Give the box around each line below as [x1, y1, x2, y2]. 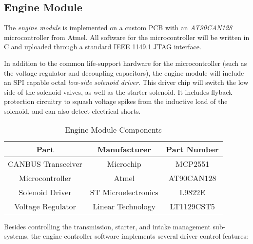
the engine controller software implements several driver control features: [31, 231, 248, 241]
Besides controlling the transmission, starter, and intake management [4, 221, 211, 231]
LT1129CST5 [170, 200, 215, 212]
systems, [4, 231, 29, 241]
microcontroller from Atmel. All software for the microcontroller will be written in [4, 32, 250, 42]
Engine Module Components [65, 123, 162, 135]
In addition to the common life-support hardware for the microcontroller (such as [4, 58, 247, 68]
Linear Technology [93, 200, 156, 212]
